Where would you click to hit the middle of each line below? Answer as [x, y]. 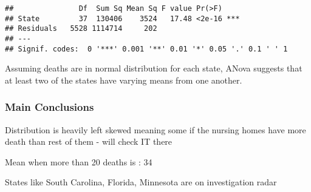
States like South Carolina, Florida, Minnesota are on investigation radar [141, 182]
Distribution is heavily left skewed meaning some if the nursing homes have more [155, 129]
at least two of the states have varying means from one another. [124, 80]
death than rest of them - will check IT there [89, 141]
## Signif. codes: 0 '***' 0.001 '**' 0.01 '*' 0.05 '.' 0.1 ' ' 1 [146, 49]
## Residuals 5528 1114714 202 [81, 29]
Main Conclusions [50, 107]
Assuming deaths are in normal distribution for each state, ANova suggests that [154, 68]
